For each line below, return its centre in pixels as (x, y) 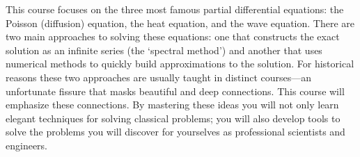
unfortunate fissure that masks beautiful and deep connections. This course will (175, 91)
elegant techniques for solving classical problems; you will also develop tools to (173, 118)
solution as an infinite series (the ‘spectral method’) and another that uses (164, 50)
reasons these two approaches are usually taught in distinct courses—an (159, 77)
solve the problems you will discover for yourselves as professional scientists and (175, 132)
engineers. (27, 145)
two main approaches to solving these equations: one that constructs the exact (173, 36)
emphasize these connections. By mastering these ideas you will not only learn (172, 105)
